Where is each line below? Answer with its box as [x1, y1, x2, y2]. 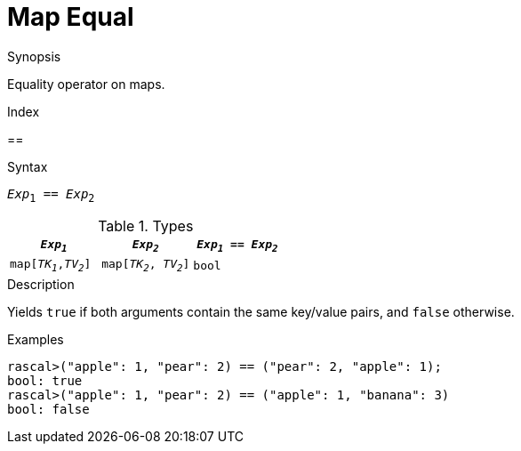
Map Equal [7, 2, 134, 32]
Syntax [7, 158, 48, 174]
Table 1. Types [98, 216, 194, 235]
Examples [7, 331, 64, 347]
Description [7, 276, 75, 292]
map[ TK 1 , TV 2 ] [10, 257, 92, 274]
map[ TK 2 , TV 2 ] [101, 257, 190, 274]
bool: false [7, 401, 90, 416]
